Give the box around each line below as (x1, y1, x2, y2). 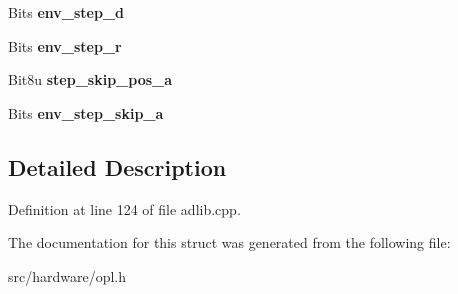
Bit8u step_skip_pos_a (8, 69, 173, 90)
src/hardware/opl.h (8, 265, 127, 286)
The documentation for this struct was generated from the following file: (8, 232, 451, 253)
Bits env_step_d (8, 2, 125, 22)
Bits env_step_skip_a (8, 102, 164, 123)
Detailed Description (8, 151, 227, 182)
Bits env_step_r (8, 35, 122, 56)
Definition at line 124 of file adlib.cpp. (8, 198, 241, 219)
